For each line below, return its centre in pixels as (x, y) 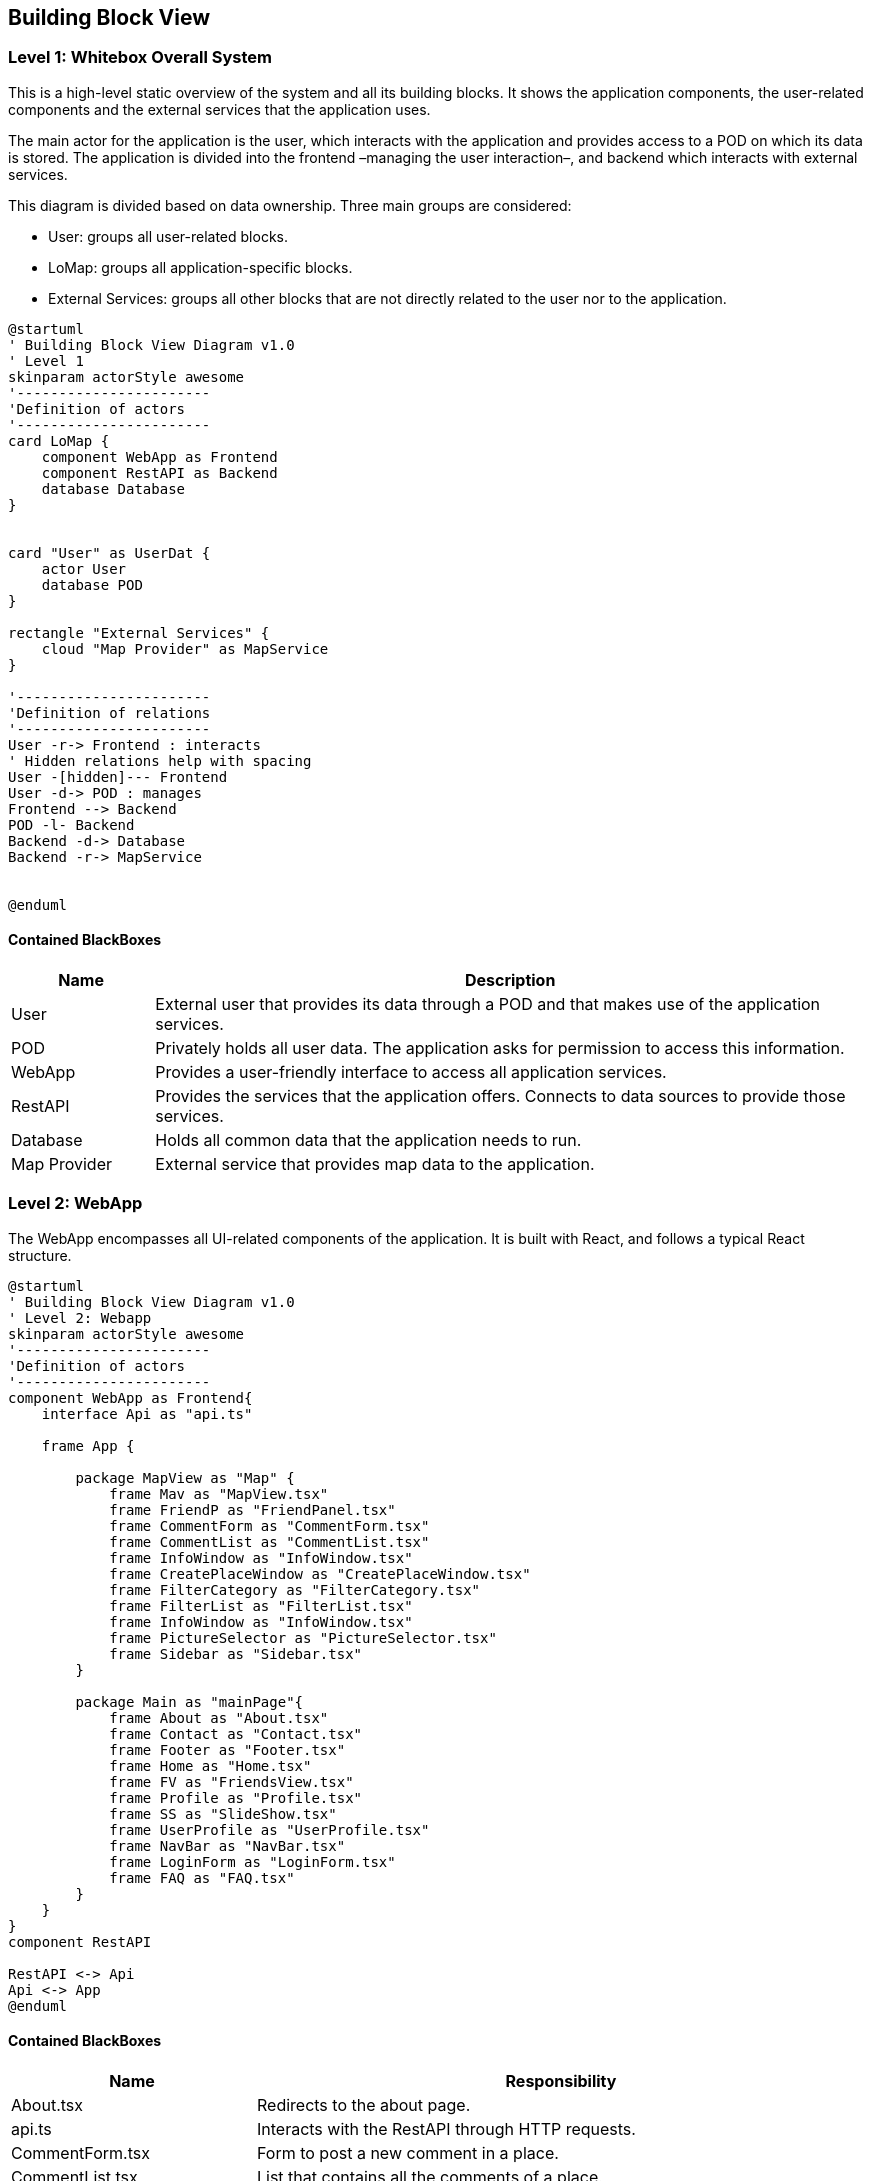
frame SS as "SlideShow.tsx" (223, 1813)
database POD (92, 584)
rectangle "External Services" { (139, 632)
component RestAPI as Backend (159, 472)
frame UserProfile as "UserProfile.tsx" (269, 1829)
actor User (84, 568)
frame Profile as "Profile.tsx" (236, 1797)
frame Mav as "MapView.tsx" (219, 1493)
